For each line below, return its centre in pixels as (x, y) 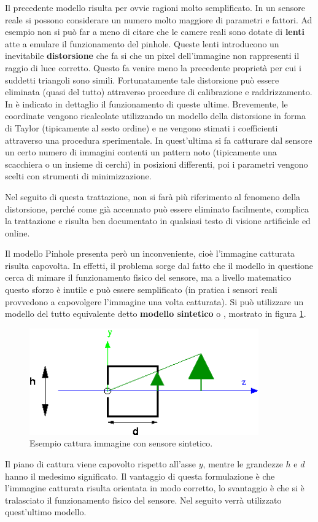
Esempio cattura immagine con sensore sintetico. (121, 443)
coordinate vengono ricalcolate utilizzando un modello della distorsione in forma (155, 116)
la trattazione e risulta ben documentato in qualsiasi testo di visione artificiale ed (158, 221)
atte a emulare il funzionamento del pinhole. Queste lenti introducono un (142, 43)
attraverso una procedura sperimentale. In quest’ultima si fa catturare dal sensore (159, 140)
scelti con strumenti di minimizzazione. (78, 176)
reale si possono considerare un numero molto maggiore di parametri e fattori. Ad (159, 19)
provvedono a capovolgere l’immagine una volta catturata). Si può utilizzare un (154, 301)
